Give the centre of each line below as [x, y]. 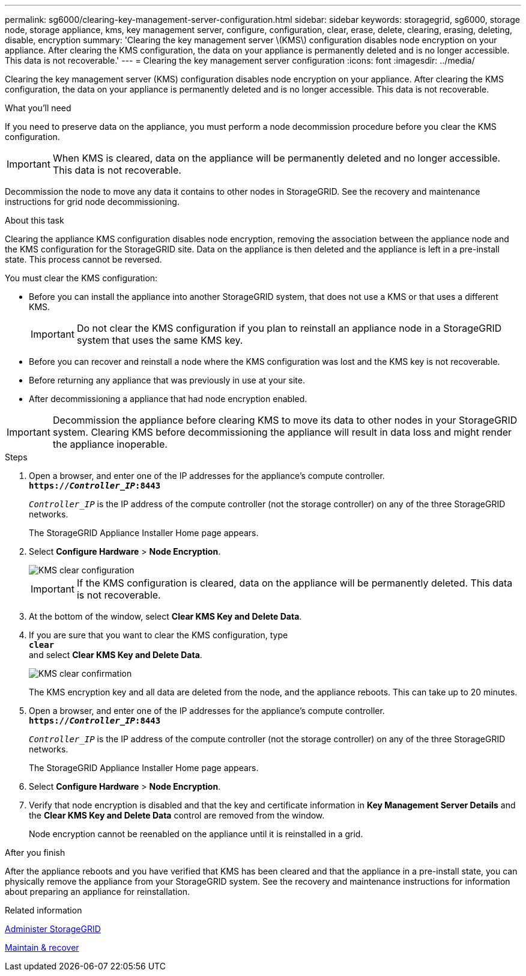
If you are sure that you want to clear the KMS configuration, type [159, 635]
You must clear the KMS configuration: [81, 278]
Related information [44, 910]
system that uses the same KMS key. [160, 340]
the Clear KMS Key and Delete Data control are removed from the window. [177, 815]
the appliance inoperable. [110, 444]
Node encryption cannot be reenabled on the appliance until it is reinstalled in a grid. [196, 834]
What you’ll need [38, 108]
